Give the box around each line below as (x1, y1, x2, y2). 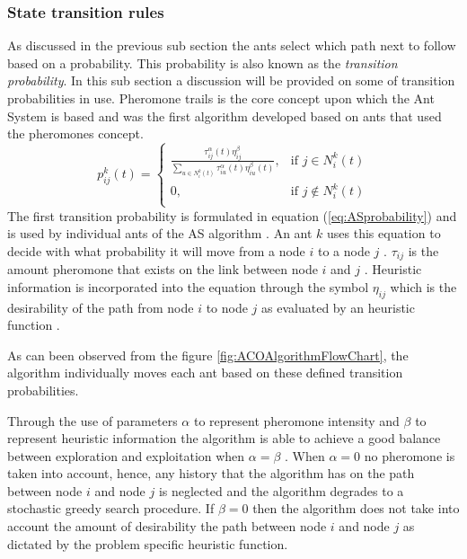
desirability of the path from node (7, 297, 194, 316)
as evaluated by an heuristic (261, 297, 415, 316)
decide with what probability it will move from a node (7, 241, 305, 260)
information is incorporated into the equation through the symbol (7, 277, 369, 296)
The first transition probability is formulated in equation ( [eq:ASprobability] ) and (7, 206, 457, 225)
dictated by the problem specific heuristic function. (7, 534, 288, 553)
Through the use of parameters (7, 411, 178, 430)
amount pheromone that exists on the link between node (7, 260, 318, 279)
